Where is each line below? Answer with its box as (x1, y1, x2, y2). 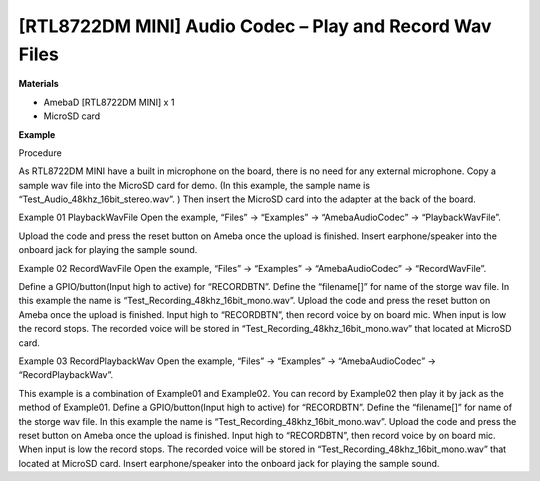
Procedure (18, 146, 62, 159)
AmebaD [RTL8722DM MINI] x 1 (43, 96, 175, 108)
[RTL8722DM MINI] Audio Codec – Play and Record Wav (18, 15, 492, 37)
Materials (18, 78, 59, 90)
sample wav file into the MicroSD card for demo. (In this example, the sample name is (18, 179, 370, 191)
